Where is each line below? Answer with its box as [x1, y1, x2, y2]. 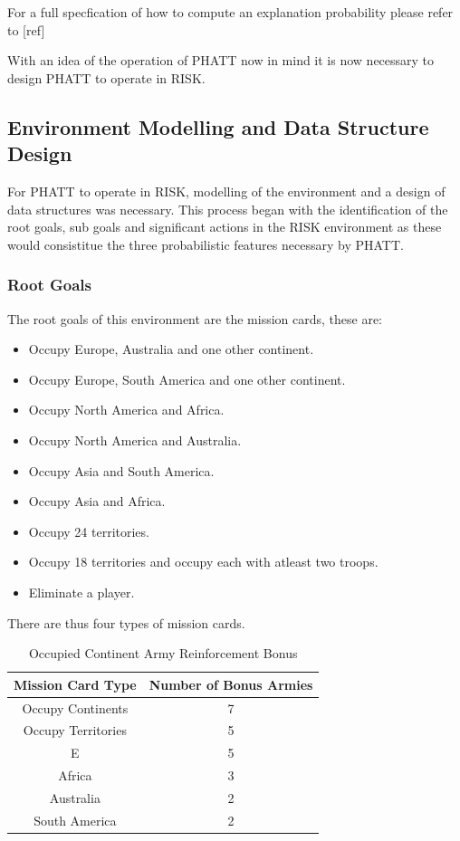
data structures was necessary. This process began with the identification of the [7, 199, 448, 218]
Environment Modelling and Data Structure [7, 112, 429, 140]
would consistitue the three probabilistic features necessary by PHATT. [7, 234, 404, 253]
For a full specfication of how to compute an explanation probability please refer [7, 3, 454, 21]
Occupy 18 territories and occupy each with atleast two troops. [28, 552, 379, 571]
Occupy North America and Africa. [28, 400, 225, 419]
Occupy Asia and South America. [28, 461, 215, 480]
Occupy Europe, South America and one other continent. [28, 369, 346, 388]
